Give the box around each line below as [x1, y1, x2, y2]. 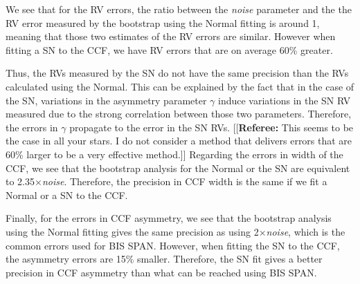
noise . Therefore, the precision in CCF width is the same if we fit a [42, 174, 327, 189]
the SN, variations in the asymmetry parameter [6, 93, 207, 107]
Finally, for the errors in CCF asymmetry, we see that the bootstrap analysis [6, 211, 332, 225]
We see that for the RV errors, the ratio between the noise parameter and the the [6, 2, 352, 16]
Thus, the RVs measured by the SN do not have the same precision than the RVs [6, 66, 349, 80]
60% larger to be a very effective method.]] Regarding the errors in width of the [6, 146, 343, 161]
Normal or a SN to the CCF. [6, 187, 128, 202]
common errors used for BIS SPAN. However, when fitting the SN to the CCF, [6, 238, 340, 252]
